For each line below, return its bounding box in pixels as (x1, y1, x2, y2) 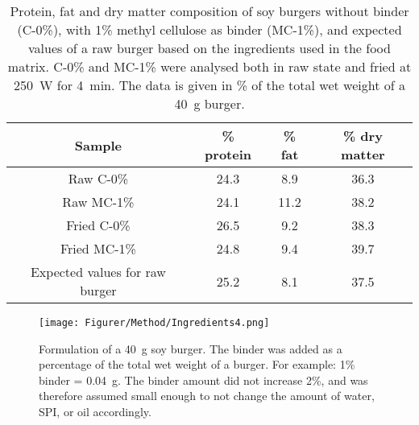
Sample (74, 135, 122, 155)
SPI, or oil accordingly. (39, 403, 151, 420)
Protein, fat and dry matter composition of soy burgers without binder (10, 2, 409, 20)
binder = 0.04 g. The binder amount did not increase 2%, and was (39, 371, 368, 388)
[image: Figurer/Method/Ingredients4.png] (39, 317, 270, 328)
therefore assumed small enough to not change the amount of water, (39, 387, 375, 404)
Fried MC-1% (60, 239, 136, 258)
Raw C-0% (68, 169, 129, 188)
